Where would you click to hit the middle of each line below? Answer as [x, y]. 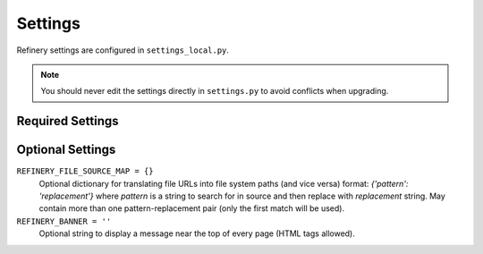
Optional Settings [66, 150]
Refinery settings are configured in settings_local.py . [123, 50]
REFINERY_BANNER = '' [64, 221]
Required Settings [68, 121]
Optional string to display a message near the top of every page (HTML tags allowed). [197, 233]
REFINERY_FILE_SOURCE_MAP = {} [85, 171]
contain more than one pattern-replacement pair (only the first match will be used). [191, 208]
